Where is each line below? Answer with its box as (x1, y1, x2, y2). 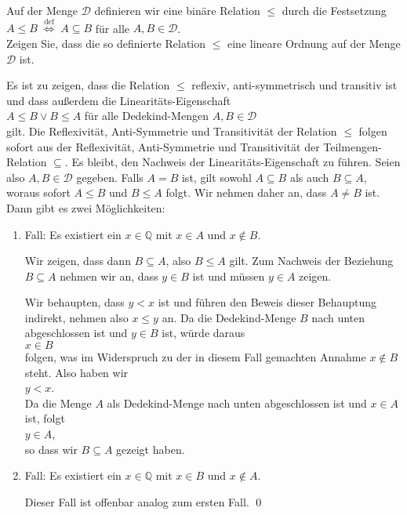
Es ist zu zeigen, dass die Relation (6, 77, 170, 93)
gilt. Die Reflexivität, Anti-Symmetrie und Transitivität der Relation (6, 122, 337, 139)
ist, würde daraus (162, 325, 245, 341)
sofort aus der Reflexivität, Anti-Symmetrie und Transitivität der (6, 138, 320, 154)
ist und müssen (192, 267, 265, 284)
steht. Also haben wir (24, 364, 129, 380)
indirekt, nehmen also (24, 309, 129, 325)
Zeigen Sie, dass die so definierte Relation (6, 34, 206, 51)
